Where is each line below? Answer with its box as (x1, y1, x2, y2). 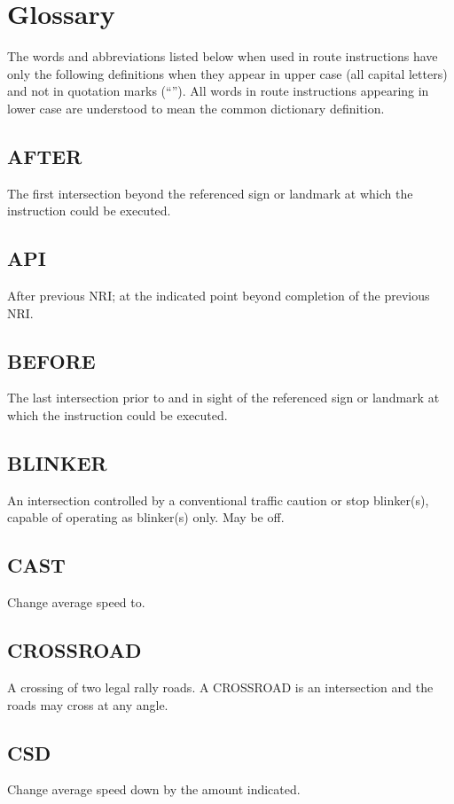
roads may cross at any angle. (7, 695, 168, 714)
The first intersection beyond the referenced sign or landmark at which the (7, 183, 413, 202)
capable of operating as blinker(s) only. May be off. (7, 508, 285, 527)
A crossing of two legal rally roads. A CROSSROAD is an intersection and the (7, 678, 434, 697)
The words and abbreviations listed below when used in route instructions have (7, 47, 438, 66)
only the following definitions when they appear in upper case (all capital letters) (7, 64, 448, 82)
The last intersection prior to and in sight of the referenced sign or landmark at (7, 388, 440, 407)
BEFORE (7, 347, 96, 374)
